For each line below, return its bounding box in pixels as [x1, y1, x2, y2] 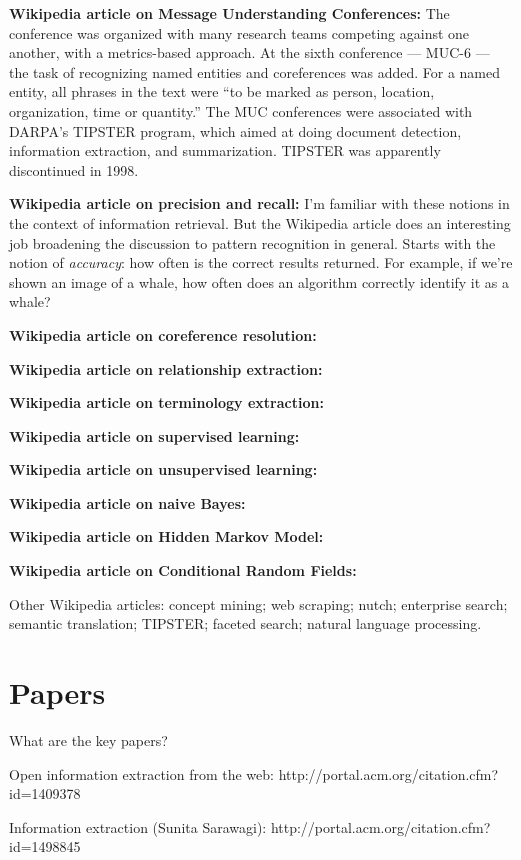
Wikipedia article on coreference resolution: [9, 324, 317, 345]
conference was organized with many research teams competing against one [9, 22, 470, 43]
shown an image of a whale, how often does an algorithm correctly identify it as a [9, 271, 510, 292]
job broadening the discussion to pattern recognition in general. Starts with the [9, 232, 496, 253]
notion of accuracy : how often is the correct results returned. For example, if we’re [9, 252, 513, 273]
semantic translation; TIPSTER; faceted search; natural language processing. [9, 613, 482, 634]
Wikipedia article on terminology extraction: [9, 392, 324, 413]
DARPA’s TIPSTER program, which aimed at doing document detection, [9, 120, 462, 141]
